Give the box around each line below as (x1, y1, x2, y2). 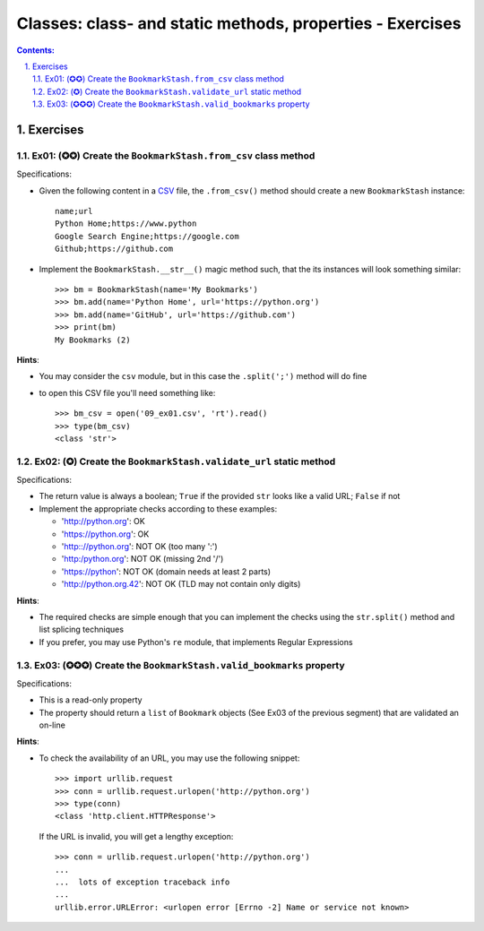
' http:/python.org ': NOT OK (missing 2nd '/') (61, 554, 224, 565)
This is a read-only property (39, 694, 143, 705)
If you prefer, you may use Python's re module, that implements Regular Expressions (39, 636, 353, 647)
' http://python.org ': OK (61, 516, 145, 527)
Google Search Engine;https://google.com (55, 231, 239, 241)
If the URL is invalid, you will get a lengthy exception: (39, 831, 234, 841)
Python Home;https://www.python (55, 219, 197, 228)
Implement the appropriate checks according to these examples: (39, 503, 278, 514)
